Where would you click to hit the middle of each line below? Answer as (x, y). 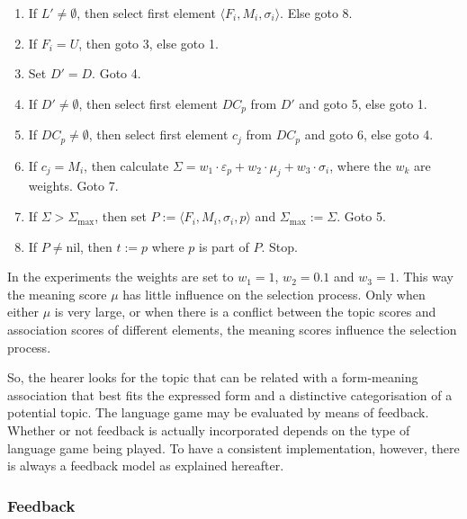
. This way (424, 277)
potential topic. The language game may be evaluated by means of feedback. (218, 412)
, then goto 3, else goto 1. (148, 43)
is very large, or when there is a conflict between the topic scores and (245, 312)
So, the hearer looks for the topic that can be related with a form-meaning (213, 377)
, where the (360, 165)
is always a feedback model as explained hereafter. (146, 465)
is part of (224, 246)
